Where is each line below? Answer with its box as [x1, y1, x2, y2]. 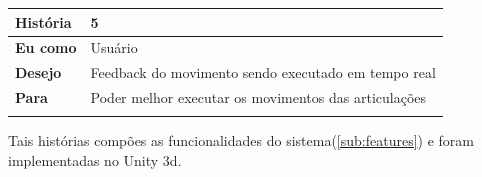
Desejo [15, 62, 62, 83]
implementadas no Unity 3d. [8, 149, 182, 170]
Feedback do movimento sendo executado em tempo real [90, 62, 436, 83]
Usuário [90, 37, 138, 58]
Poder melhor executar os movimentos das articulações [90, 87, 427, 108]
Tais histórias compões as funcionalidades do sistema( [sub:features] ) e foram [8, 130, 474, 151]
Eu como [15, 37, 77, 58]
